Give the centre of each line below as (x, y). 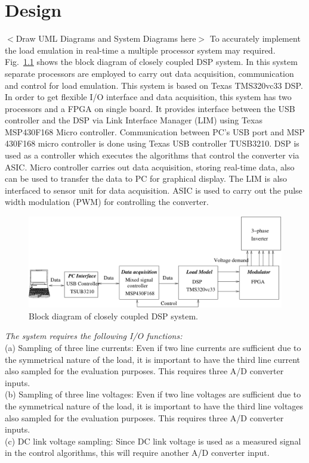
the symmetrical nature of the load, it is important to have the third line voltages (154, 405)
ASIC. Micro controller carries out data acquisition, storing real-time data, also (150, 167)
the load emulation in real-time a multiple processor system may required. (140, 50)
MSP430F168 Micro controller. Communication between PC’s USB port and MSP (155, 131)
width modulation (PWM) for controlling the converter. (107, 202)
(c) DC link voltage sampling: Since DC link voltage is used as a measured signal (153, 441)
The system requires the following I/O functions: (94, 336)
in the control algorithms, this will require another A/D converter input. (137, 453)
